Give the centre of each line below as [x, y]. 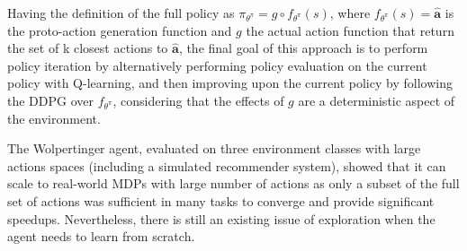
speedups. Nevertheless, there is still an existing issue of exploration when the [221, 218]
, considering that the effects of [198, 100]
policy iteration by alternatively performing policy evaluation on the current [217, 65]
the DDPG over [50, 100]
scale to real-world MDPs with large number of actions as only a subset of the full [233, 183]
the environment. [54, 118]
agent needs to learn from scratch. [101, 236]
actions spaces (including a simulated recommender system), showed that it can [227, 165]
